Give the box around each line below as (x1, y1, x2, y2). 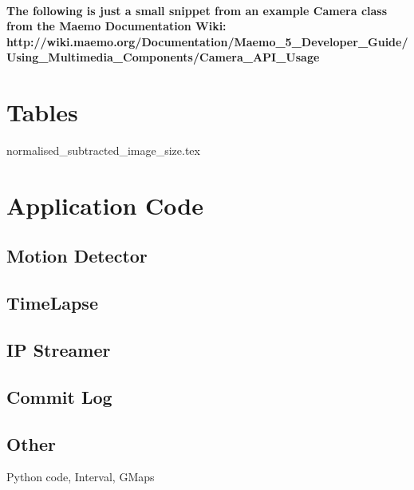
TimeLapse (6, 290, 98, 315)
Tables (6, 96, 78, 128)
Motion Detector (6, 243, 148, 268)
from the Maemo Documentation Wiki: (6, 18, 227, 34)
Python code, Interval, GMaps (6, 468, 155, 485)
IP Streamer (6, 338, 111, 362)
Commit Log (6, 384, 112, 409)
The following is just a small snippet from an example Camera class (6, 2, 388, 18)
